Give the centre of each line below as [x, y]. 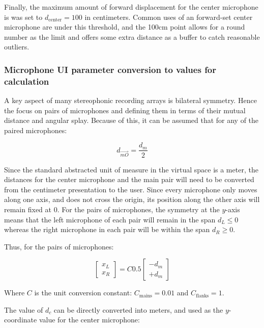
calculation [27, 81]
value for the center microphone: [89, 320]
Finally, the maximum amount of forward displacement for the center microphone [131, 7]
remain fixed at [28, 209]
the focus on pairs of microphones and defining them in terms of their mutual [125, 110]
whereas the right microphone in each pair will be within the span [107, 229]
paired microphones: [36, 130]
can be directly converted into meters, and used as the [138, 309]
